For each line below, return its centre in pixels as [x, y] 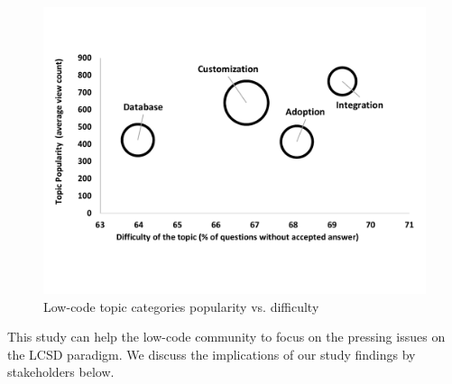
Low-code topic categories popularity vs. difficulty [181, 306]
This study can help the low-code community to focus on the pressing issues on [226, 337]
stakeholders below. [61, 372]
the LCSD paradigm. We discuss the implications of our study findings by [212, 354]
